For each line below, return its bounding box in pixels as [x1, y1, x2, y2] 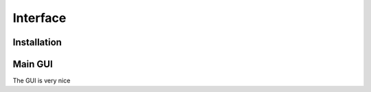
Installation [12, 36, 62, 48]
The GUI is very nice [12, 76, 71, 85]
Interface [12, 10, 67, 25]
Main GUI [12, 58, 53, 70]
